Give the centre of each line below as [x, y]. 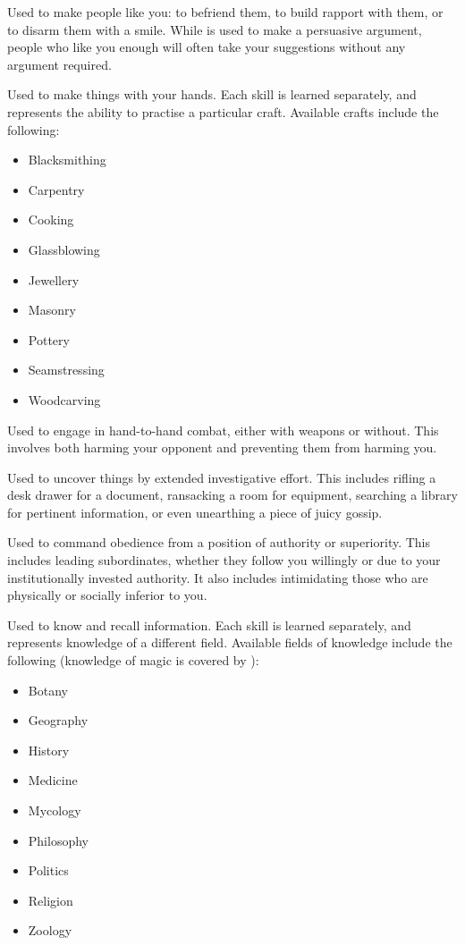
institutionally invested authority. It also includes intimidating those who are [218, 577]
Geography [58, 720]
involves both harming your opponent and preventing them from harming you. [222, 447]
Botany [48, 690]
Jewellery [54, 279]
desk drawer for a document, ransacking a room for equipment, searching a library [232, 495]
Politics [48, 870]
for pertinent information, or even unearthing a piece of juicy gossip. [195, 512]
